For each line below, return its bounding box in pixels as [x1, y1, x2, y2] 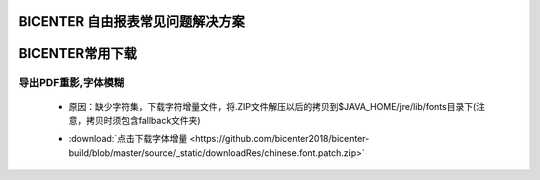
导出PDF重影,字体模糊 [18, 76, 125, 90]
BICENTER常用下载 [18, 45, 137, 62]
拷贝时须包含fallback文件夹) [85, 114, 201, 126]
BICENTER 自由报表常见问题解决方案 [18, 13, 245, 30]
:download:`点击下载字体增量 [68, 133, 188, 145]
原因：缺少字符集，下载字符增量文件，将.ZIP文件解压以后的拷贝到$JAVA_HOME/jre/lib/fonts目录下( [68, 100, 477, 112]
